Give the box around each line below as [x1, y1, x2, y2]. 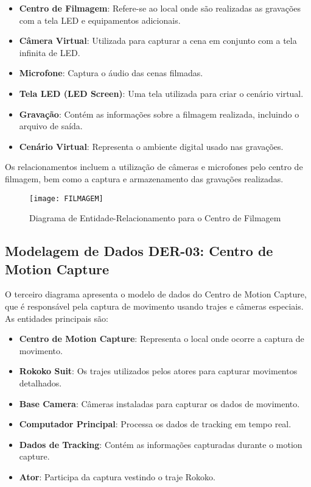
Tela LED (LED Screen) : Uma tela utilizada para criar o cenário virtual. [19, 87, 304, 99]
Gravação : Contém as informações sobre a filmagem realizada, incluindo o [19, 107, 299, 120]
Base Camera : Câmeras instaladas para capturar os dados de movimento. [19, 397, 300, 410]
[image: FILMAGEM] [29, 194, 103, 203]
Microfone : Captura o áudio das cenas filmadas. [19, 66, 203, 79]
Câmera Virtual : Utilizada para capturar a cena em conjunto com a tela [19, 34, 297, 47]
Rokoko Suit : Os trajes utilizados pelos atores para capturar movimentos [19, 364, 298, 377]
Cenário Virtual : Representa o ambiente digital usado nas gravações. [19, 140, 284, 152]
